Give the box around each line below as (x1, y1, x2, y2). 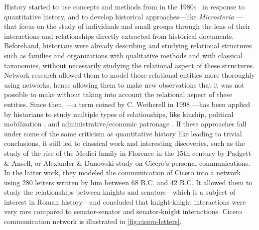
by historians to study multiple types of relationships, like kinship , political (4, 109, 234, 119)
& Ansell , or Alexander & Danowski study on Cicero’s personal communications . (4, 157, 251, 168)
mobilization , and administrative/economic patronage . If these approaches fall (4, 118, 247, 129)
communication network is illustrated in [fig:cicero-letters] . (4, 216, 182, 227)
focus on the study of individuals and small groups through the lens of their (19, 21, 251, 31)
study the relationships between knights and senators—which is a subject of (4, 187, 236, 197)
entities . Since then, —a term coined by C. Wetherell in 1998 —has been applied (4, 99, 251, 109)
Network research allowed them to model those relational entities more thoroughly (4, 70, 255, 80)
